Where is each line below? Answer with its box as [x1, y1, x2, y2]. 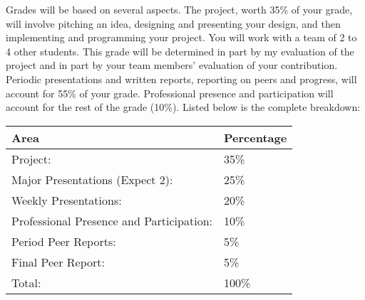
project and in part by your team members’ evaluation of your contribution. [6, 58, 338, 73]
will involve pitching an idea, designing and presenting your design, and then [6, 16, 341, 31]
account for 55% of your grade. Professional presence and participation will [6, 85, 334, 100]
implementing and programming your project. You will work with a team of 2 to [6, 30, 357, 45]
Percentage [224, 129, 287, 146]
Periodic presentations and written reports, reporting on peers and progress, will [6, 71, 357, 86]
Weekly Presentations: [11, 191, 122, 208]
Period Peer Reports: [11, 232, 116, 250]
